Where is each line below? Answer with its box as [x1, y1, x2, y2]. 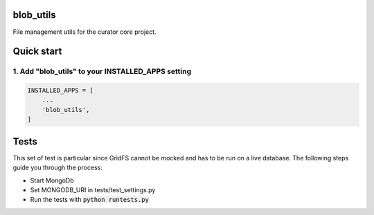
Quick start [12, 46, 62, 57]
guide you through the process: [12, 163, 103, 172]
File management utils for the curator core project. [12, 28, 157, 36]
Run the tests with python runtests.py [30, 196, 149, 204]
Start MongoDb [30, 176, 74, 185]
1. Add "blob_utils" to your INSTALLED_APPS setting [12, 66, 192, 76]
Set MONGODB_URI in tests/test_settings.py [30, 185, 156, 194]
